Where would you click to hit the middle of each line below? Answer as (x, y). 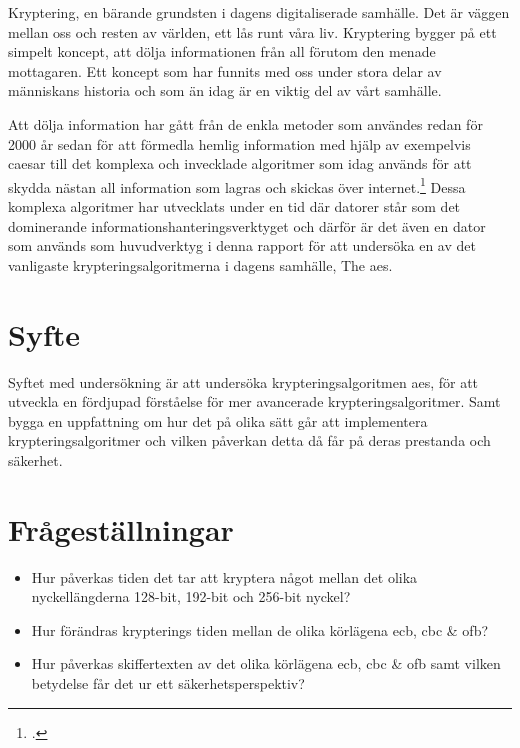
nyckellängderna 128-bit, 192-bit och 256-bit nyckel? (191, 596)
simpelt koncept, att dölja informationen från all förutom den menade (222, 51)
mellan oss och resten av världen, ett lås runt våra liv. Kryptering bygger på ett (252, 31)
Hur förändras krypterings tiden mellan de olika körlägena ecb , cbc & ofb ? (260, 629)
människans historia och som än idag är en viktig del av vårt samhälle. (225, 90)
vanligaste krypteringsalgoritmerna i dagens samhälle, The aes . (200, 264)
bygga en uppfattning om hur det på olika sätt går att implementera (218, 420)
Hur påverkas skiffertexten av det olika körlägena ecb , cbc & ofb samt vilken (266, 663)
